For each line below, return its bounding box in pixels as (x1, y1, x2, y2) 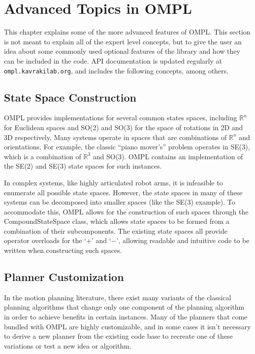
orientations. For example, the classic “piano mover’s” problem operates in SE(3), (4, 142, 250, 152)
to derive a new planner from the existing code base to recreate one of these (4, 331, 233, 341)
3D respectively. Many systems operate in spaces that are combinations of (4, 132, 227, 142)
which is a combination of (4, 151, 81, 161)
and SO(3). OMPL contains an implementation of (93, 151, 243, 161)
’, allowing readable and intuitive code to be (116, 235, 250, 246)
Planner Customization (4, 269, 124, 284)
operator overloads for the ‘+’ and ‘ (4, 235, 111, 246)
